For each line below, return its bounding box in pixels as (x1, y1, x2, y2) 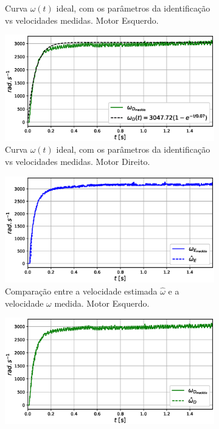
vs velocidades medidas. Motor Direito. (5, 155, 150, 168)
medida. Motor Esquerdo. (54, 296, 150, 309)
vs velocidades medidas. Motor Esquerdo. (5, 13, 159, 26)
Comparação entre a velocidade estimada (5, 284, 158, 297)
